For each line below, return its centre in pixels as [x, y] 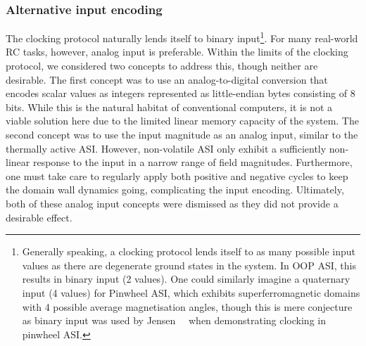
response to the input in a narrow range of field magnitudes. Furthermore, [193, 162]
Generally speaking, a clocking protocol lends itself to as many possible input [189, 251]
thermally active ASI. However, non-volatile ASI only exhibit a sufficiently [166, 148]
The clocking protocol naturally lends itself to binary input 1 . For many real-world [182, 37]
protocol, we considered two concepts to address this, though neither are [162, 66]
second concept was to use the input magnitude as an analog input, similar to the [182, 135]
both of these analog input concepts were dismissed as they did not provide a [172, 203]
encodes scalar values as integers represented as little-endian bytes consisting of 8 [181, 93]
